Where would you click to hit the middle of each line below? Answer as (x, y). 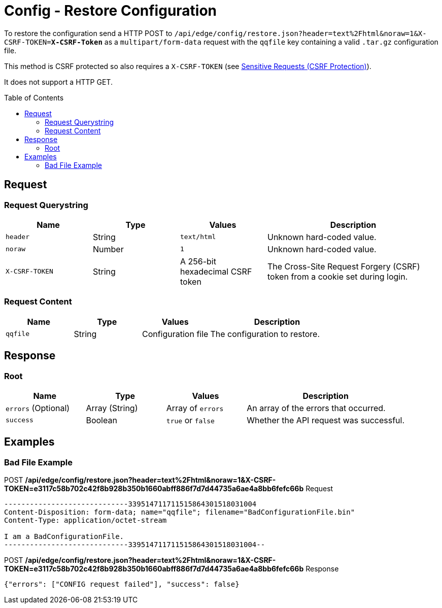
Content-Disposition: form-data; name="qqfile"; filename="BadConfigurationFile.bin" (180, 512)
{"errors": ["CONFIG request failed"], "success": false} (122, 584)
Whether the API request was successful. (326, 420)
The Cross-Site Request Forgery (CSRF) (344, 266)
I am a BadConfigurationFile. (64, 537)
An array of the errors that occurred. (316, 408)
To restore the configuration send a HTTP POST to (88, 33)
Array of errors (195, 408)
